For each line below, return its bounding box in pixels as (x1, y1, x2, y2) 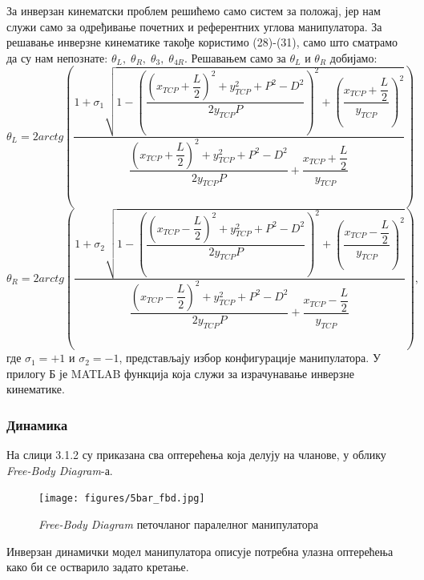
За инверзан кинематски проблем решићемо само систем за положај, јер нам (6, 2, 381, 18)
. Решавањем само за (184, 49, 286, 66)
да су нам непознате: (6, 49, 108, 66)
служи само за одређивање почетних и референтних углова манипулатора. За (6, 18, 382, 34)
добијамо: (329, 49, 378, 66)
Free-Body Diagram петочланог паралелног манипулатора (38, 516, 318, 533)
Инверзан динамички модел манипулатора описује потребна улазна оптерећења (6, 542, 394, 559)
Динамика (6, 414, 68, 434)
